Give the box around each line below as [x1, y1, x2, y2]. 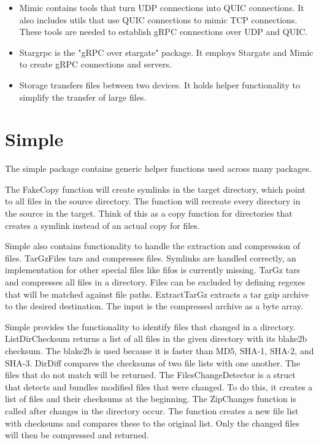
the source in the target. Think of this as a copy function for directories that [5, 207, 293, 220]
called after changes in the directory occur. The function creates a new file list [5, 404, 299, 417]
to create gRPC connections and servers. [19, 58, 172, 71]
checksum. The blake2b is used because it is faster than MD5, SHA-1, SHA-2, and [5, 344, 314, 357]
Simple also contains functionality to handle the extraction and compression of [5, 239, 301, 252]
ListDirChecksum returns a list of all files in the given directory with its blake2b [5, 332, 307, 345]
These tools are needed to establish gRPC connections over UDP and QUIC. [19, 25, 308, 38]
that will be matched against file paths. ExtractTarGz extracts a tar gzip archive [5, 287, 309, 300]
